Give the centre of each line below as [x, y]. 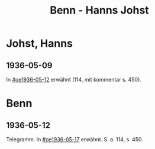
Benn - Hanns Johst [99, 10]
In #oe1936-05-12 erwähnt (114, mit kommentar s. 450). [74, 80]
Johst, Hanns [39, 43]
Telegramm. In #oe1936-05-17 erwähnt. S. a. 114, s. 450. [75, 139]
